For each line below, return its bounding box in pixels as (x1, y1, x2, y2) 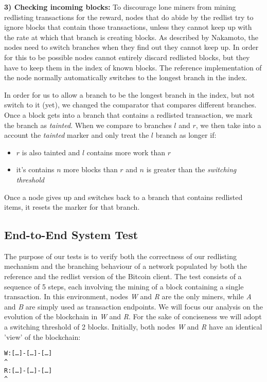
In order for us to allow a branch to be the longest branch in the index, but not (4, 89, 255, 100)
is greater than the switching (146, 164, 237, 175)
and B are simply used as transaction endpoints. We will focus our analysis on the (4, 301, 263, 312)
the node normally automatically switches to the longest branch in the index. (4, 72, 247, 83)
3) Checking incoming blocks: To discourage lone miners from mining (4, 2, 236, 12)
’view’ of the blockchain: (4, 331, 81, 342)
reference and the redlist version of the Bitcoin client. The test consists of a (4, 271, 242, 282)
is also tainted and (22, 147, 80, 157)
